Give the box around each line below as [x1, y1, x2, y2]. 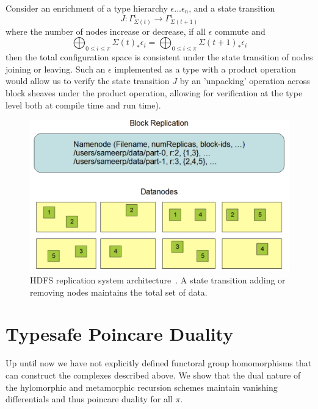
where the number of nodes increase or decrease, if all [5, 24, 206, 37]
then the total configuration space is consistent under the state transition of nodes [5, 51, 313, 63]
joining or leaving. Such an [5, 62, 106, 75]
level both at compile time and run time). [5, 98, 161, 111]
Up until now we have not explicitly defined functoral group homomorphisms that [5, 357, 312, 369]
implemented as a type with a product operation [114, 62, 296, 75]
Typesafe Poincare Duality [5, 321, 234, 346]
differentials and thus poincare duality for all [5, 393, 173, 405]
